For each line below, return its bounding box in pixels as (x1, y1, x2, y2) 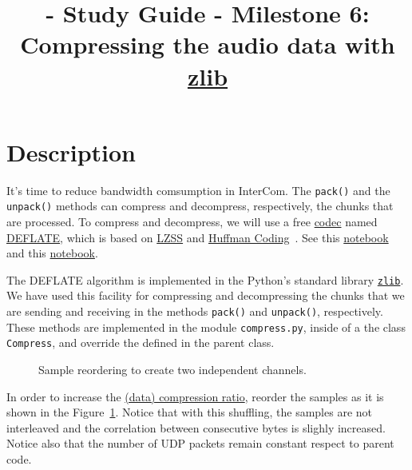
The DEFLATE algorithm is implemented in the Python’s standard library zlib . (6, 271, 404, 288)
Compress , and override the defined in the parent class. (6, 334, 275, 351)
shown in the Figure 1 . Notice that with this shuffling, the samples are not (6, 404, 372, 420)
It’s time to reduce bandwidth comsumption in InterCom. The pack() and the (6, 181, 390, 198)
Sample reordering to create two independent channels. (38, 361, 307, 377)
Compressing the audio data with (20, 28, 395, 61)
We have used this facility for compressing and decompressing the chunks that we (6, 287, 405, 304)
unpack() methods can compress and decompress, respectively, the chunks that (6, 197, 394, 214)
